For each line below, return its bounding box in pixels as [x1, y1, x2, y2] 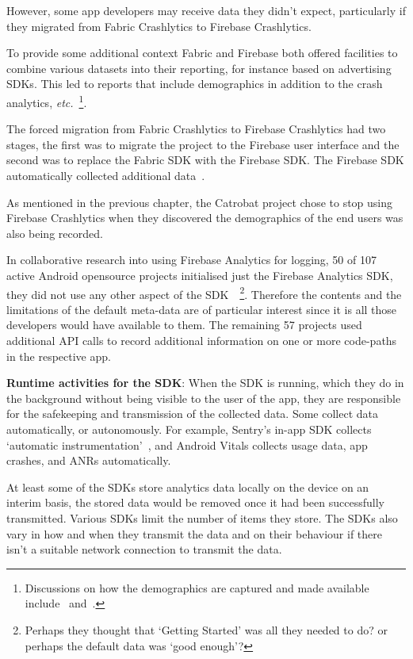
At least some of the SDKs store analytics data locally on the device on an [6, 478, 369, 495]
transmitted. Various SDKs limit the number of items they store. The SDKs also [6, 509, 398, 526]
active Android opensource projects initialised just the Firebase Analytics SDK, [6, 266, 393, 283]
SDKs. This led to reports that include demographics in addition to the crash [6, 75, 383, 92]
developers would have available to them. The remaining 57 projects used [6, 316, 362, 333]
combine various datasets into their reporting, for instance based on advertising [6, 59, 392, 76]
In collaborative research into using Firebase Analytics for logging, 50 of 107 [6, 251, 377, 268]
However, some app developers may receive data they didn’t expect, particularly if [6, 2, 406, 18]
